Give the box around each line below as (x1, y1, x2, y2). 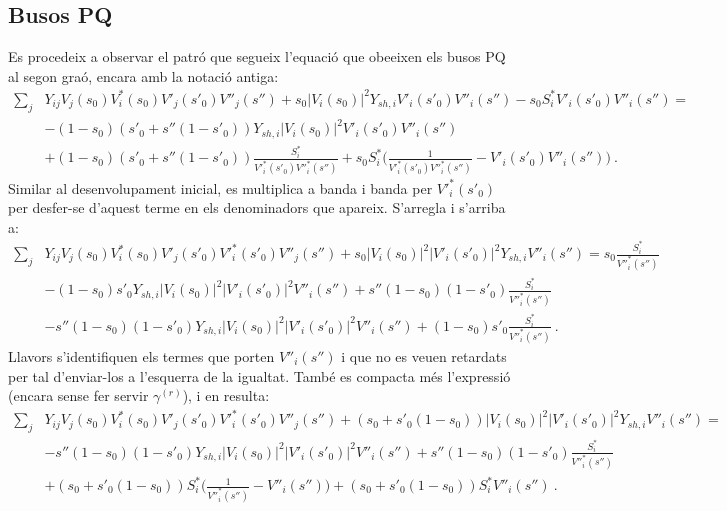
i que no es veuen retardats (341, 345, 507, 366)
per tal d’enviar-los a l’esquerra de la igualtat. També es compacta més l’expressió (8, 365, 511, 386)
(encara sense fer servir (8, 385, 149, 406)
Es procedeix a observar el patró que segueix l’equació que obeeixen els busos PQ (8, 46, 506, 67)
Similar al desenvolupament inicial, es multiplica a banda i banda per (8, 177, 433, 198)
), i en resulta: (182, 385, 270, 406)
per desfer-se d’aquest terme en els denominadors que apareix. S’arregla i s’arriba (8, 197, 506, 218)
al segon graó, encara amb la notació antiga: (8, 65, 279, 86)
